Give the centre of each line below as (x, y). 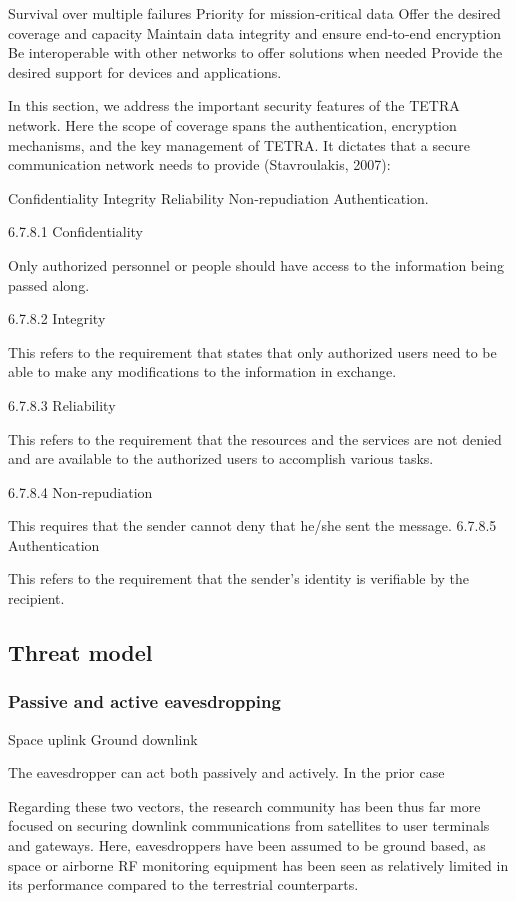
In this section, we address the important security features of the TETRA (234, 105)
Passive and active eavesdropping (144, 701)
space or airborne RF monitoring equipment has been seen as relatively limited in (258, 864)
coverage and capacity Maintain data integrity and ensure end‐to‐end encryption (254, 32)
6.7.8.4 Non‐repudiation (80, 491)
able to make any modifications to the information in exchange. (202, 371)
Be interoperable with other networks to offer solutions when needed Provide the (255, 52)
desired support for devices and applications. (145, 71)
